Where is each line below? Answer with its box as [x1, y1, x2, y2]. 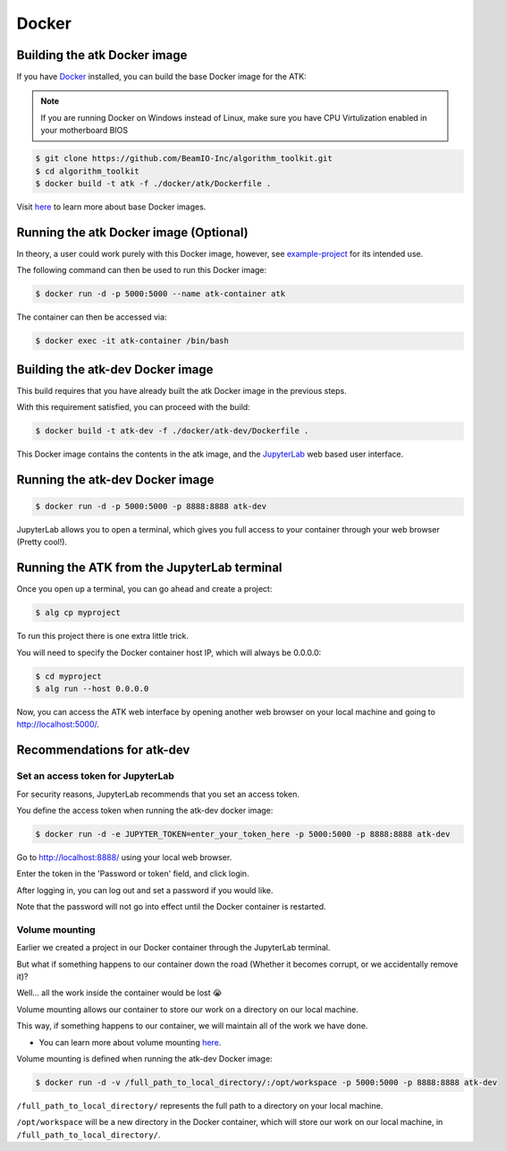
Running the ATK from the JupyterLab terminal [16, 560, 283, 575]
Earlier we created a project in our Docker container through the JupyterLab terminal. [16, 942, 331, 953]
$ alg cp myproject [35, 608, 121, 618]
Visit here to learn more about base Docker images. [16, 201, 207, 212]
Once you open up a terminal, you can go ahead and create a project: [16, 584, 273, 594]
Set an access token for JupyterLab [16, 770, 174, 782]
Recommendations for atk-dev [16, 743, 190, 758]
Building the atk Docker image [16, 47, 188, 63]
